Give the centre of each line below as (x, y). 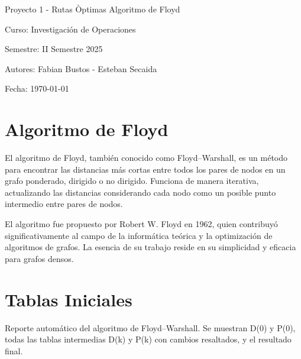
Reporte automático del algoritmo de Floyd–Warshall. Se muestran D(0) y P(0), (150, 327)
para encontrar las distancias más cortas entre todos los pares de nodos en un (145, 169)
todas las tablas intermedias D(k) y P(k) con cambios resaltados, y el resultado (148, 339)
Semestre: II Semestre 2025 (54, 49)
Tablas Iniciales (69, 299)
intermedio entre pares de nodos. (64, 204)
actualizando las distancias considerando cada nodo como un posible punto (140, 192)
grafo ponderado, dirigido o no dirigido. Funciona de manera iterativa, (132, 181)
